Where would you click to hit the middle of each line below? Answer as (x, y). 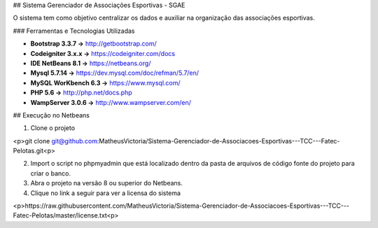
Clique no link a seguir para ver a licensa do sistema (106, 193)
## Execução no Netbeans (51, 115)
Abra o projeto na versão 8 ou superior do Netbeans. (107, 183)
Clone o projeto (53, 128)
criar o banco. (51, 173)
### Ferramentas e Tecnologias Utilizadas (74, 31)
